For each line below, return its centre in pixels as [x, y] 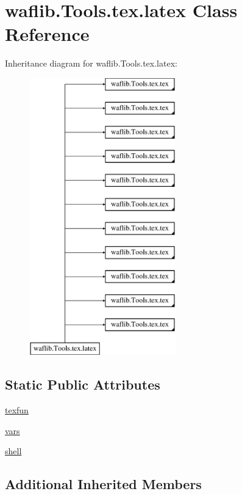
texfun [17, 410]
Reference [47, 34]
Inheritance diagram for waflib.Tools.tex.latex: [91, 63]
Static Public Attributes [83, 384]
